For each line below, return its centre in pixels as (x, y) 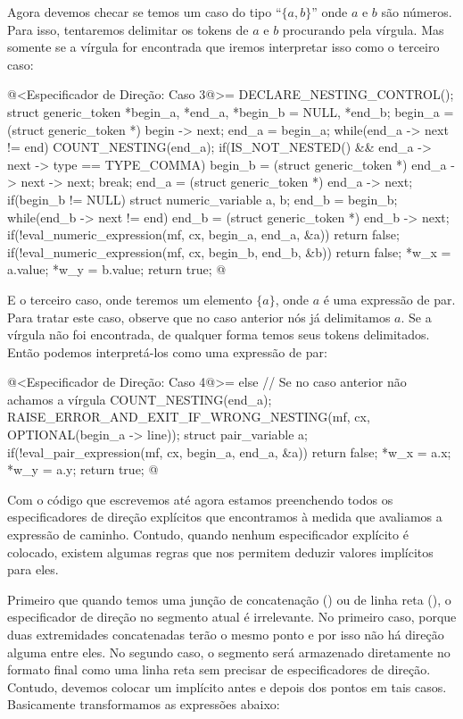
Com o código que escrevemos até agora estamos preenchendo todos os (200, 499)
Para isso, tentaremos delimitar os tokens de (128, 29)
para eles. (33, 569)
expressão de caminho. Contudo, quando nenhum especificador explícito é (208, 535)
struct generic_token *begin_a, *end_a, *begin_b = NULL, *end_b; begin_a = (231, 111)
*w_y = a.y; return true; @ (83, 469)
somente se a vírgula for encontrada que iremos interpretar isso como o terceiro (223, 47)
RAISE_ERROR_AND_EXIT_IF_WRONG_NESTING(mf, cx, (189, 417)
